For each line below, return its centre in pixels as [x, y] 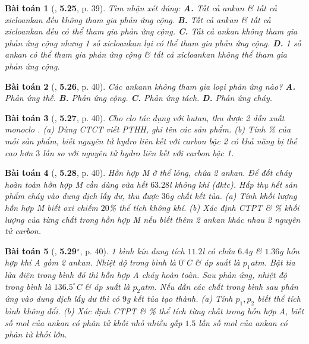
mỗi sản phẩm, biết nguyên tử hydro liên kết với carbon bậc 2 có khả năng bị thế [151, 141]
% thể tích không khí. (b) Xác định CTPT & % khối [204, 207]
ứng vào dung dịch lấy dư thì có [62, 299]
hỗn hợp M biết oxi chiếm [51, 207]
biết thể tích [279, 299]
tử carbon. [23, 231]
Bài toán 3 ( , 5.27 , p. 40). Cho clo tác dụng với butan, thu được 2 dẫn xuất [145, 117]
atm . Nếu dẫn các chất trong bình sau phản [219, 286]
